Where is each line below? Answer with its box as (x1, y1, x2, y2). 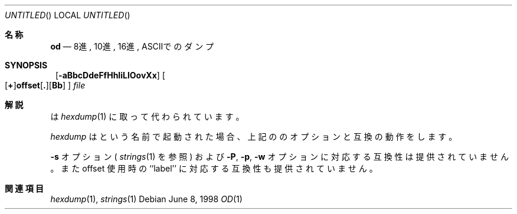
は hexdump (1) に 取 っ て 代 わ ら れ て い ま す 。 (50, 111, 244, 121)
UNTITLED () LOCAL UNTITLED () (5, 10, 130, 20)
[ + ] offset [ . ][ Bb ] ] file (5, 80, 86, 90)
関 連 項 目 (5, 183, 44, 193)
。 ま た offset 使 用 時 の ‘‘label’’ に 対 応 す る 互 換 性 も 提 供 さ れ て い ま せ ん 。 (50, 163, 378, 173)
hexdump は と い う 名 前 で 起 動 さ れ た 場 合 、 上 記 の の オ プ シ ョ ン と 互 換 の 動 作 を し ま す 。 (50, 131, 457, 141)
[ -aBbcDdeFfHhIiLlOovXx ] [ (55, 70, 165, 80)
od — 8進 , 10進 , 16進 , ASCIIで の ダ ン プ (50, 41, 214, 51)
